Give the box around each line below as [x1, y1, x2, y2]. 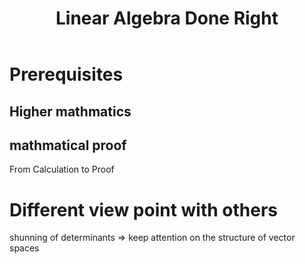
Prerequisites [9, 63, 124, 86]
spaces [9, 242, 40, 254]
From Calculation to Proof [9, 163, 115, 176]
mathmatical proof [9, 137, 127, 154]
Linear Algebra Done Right [55, 7, 279, 30]
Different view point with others [9, 198, 279, 221]
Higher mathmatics [9, 103, 132, 120]
